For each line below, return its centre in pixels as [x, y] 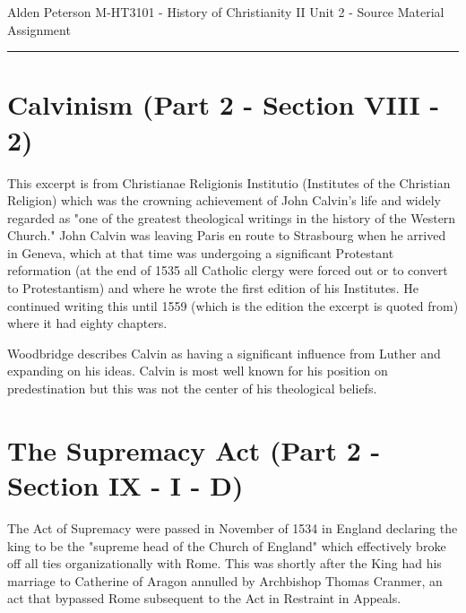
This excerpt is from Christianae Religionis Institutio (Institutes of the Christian [229, 182]
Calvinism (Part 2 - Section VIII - [224, 104]
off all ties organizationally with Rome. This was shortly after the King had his [224, 563]
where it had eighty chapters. [87, 323]
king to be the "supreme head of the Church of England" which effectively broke [227, 545]
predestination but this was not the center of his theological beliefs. [192, 389]
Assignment [39, 29]
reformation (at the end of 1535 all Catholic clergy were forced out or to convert [228, 270]
